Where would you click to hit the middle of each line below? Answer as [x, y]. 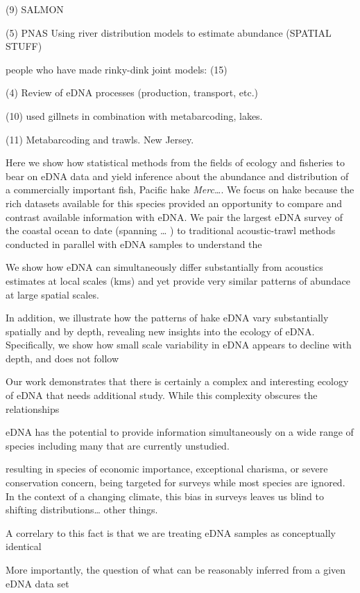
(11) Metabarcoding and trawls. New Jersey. [100, 139]
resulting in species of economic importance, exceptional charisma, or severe [167, 469]
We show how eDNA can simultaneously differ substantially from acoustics [164, 267]
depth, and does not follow [62, 358]
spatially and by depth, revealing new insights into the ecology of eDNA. [160, 331]
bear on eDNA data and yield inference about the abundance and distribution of [177, 176]
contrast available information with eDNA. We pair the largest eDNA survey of [174, 216]
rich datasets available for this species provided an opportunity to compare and [174, 203]
